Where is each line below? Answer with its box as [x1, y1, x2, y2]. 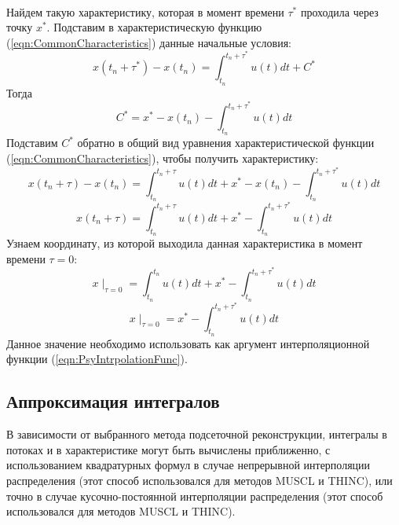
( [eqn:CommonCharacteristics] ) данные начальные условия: [6, 34, 291, 50]
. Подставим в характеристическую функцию [46, 19, 262, 35]
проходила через [300, 3, 379, 20]
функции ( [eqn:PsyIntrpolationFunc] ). [6, 351, 188, 367]
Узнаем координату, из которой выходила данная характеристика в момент [6, 235, 363, 251]
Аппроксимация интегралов [6, 389, 220, 413]
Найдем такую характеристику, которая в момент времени [6, 3, 284, 20]
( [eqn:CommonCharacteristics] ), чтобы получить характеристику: [6, 150, 319, 167]
